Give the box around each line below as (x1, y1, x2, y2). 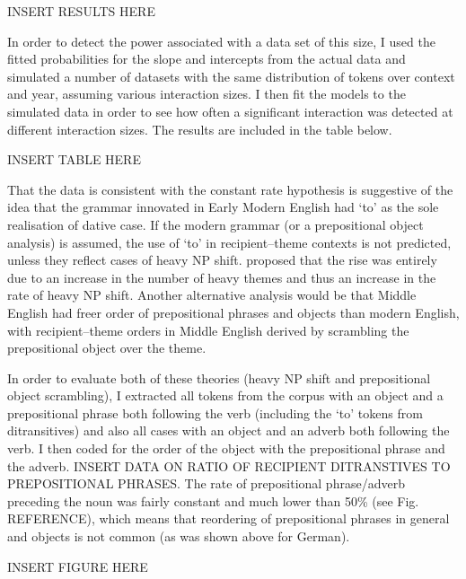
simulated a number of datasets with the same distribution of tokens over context (7, 66, 455, 85)
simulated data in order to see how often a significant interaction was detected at (7, 101, 453, 120)
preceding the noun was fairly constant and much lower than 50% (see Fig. (7, 491, 419, 510)
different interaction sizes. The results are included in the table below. (7, 119, 392, 138)
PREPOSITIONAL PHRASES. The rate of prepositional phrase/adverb (7, 474, 405, 493)
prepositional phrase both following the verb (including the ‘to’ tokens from (7, 403, 423, 422)
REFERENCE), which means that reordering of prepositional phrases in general (7, 509, 450, 528)
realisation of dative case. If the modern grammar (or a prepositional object (7, 215, 424, 233)
